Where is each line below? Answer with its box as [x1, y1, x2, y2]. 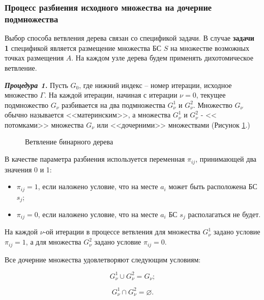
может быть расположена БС [168, 181, 257, 192]
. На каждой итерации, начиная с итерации [44, 89, 178, 100]
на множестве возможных [170, 42, 249, 53]
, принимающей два [195, 154, 257, 164]
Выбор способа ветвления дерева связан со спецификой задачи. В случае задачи [5, 33, 254, 43]
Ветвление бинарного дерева [25, 136, 113, 147]
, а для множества [25, 236, 81, 247]
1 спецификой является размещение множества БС [5, 42, 161, 53]
